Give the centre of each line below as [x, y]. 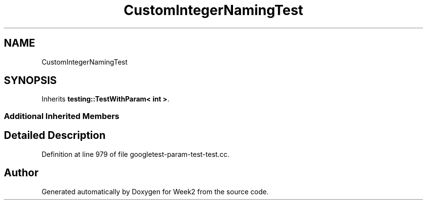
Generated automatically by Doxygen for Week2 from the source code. [155, 191]
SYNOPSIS [30, 81]
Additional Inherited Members [62, 116]
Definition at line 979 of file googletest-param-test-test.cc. [136, 154]
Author [21, 173]
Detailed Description [55, 136]
